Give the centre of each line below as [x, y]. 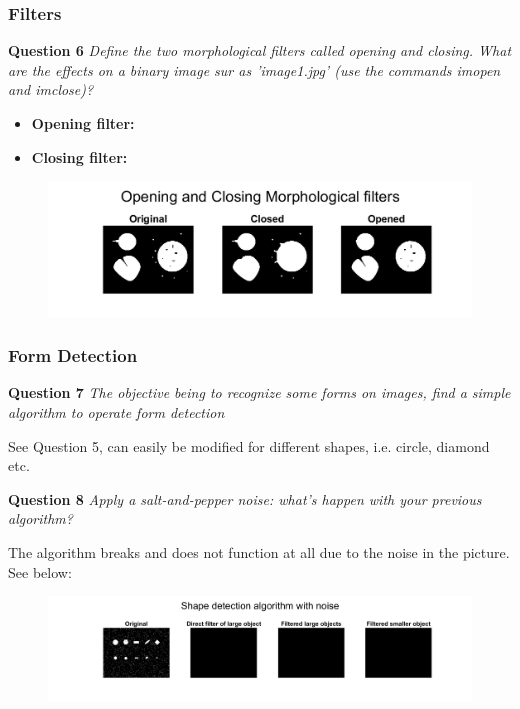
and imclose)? [51, 89]
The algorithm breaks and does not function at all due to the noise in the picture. [259, 551]
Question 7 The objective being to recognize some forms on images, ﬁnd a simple [259, 392]
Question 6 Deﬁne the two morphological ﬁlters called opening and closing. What [260, 50]
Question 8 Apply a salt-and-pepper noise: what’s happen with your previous [245, 498]
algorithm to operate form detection [116, 411]
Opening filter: [83, 123]
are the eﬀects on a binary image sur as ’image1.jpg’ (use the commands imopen [254, 69]
